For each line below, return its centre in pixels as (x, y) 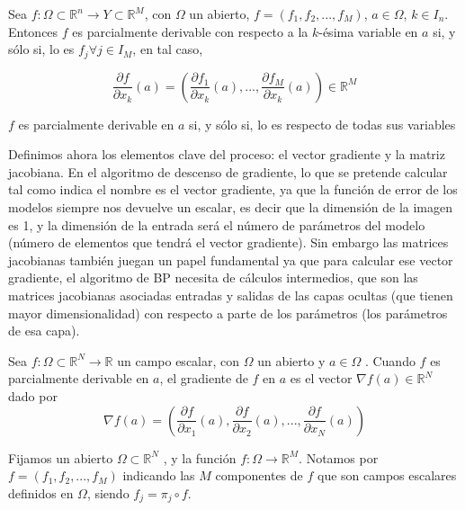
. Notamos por (339, 457)
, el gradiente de (204, 378)
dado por (33, 395)
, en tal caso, (168, 49)
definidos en (41, 492)
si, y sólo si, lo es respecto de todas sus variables (322, 124)
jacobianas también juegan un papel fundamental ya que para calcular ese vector (231, 259)
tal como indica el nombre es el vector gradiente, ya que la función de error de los (233, 189)
